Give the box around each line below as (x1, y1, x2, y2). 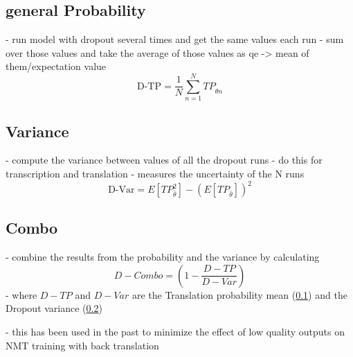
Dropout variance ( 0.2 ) (6, 301, 102, 315)
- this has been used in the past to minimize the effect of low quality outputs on (6, 324, 345, 338)
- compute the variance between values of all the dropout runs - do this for (6, 153, 323, 167)
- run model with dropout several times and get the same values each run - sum (6, 32, 344, 46)
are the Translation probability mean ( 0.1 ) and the (132, 287, 347, 302)
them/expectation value (6, 59, 107, 73)
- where (6, 287, 37, 302)
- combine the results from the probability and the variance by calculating (6, 250, 320, 264)
